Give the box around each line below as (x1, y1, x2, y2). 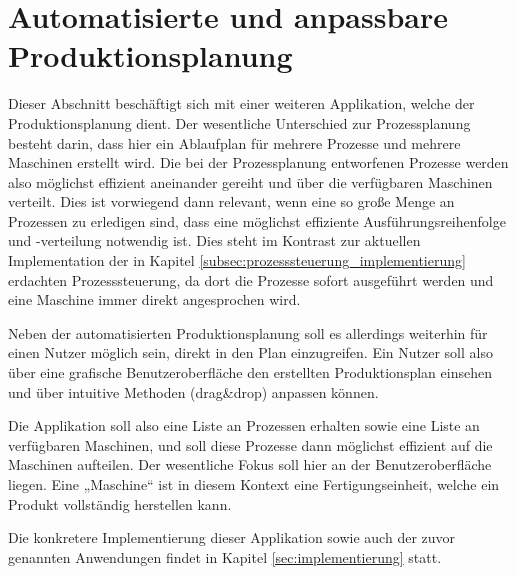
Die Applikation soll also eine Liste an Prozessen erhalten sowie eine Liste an (8, 415, 480, 436)
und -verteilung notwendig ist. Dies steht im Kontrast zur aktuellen (8, 230, 421, 251)
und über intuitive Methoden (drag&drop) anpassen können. (8, 381, 379, 402)
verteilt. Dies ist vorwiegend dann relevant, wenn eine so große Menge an (8, 191, 455, 212)
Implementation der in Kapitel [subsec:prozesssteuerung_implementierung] (8, 250, 466, 271)
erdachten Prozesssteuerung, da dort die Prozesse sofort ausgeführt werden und (8, 269, 494, 290)
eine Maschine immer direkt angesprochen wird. (8, 289, 301, 310)
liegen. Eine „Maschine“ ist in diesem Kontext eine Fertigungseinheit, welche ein (8, 474, 500, 494)
